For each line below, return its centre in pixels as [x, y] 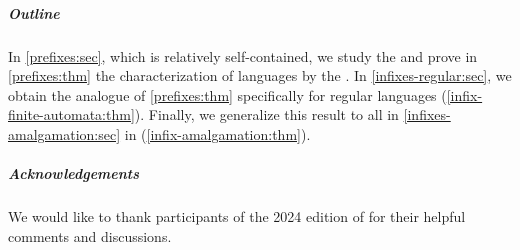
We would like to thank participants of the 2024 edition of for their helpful [237, 216]
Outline [34, 12]
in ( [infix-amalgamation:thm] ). [217, 133]
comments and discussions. [90, 235]
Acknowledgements [74, 173]
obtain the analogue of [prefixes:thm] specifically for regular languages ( [227, 94]
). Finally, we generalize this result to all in [266, 114]
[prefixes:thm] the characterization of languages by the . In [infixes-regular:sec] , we [260, 75]
